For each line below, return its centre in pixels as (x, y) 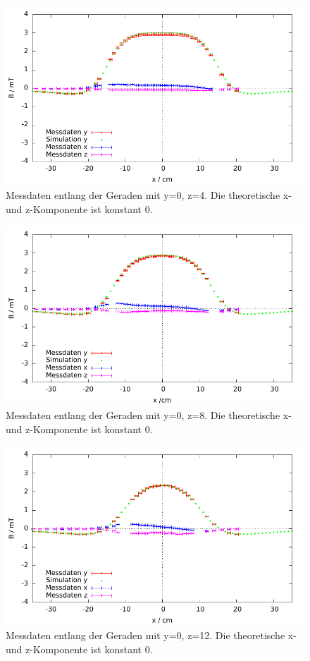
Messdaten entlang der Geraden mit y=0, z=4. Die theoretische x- (149, 194)
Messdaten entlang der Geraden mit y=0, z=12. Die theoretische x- (151, 635)
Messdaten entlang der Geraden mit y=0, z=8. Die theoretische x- (149, 415)
